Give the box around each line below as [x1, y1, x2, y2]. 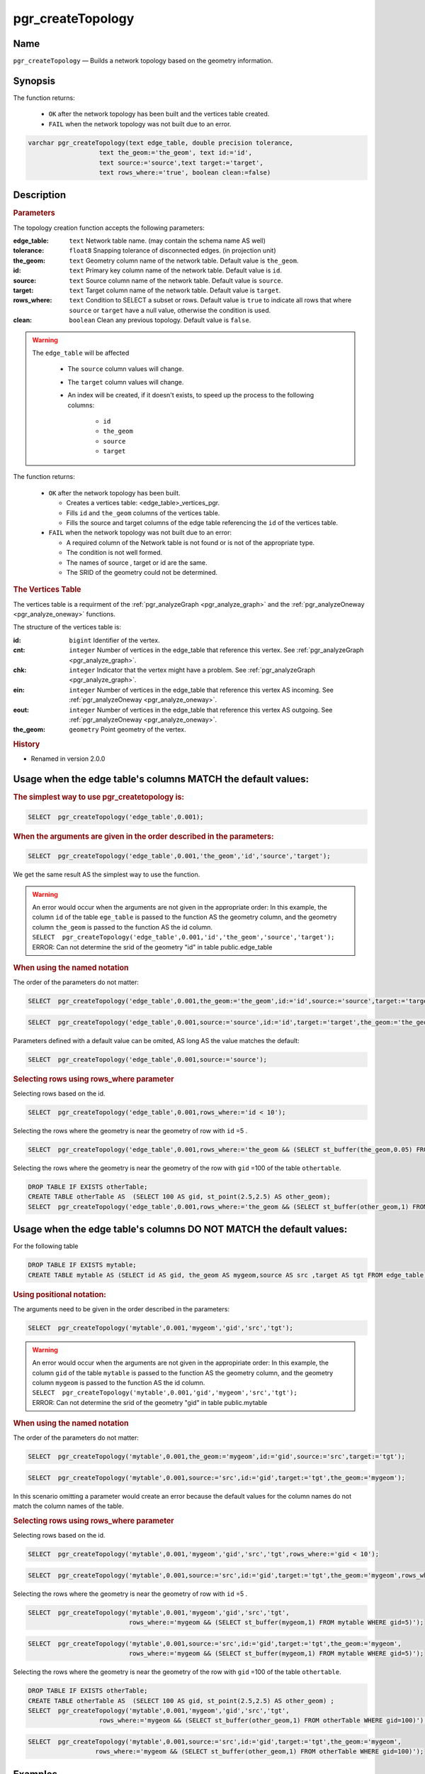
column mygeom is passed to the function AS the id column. [32, 1378, 205, 1387]
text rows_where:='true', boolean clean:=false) [98, 168, 271, 177]
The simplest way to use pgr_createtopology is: [13, 792, 184, 802]
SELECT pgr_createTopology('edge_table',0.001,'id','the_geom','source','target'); [32, 933, 335, 942]
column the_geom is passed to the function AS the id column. [32, 922, 212, 931]
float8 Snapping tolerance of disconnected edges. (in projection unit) [69, 246, 276, 255]
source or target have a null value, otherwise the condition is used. [69, 306, 271, 314]
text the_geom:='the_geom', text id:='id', [98, 149, 253, 157]
